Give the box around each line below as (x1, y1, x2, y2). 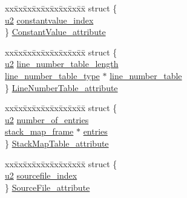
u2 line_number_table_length (5, 57, 119, 70)
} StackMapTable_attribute (5, 136, 109, 149)
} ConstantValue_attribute (5, 25, 106, 38)
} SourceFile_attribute (5, 180, 90, 193)
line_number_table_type (5, 69, 100, 81)
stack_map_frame (5, 125, 74, 138)
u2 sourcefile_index (5, 169, 77, 182)
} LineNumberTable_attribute (5, 81, 118, 94)
